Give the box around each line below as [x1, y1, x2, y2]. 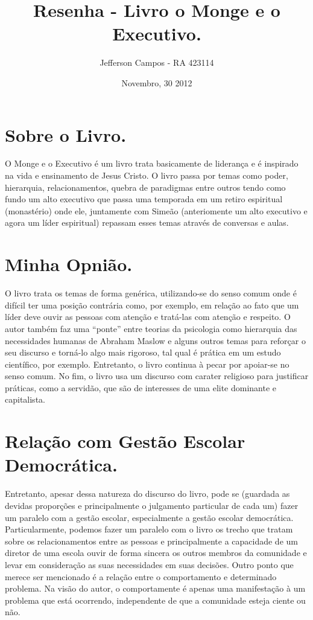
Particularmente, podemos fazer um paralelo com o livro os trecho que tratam [5, 523, 293, 535]
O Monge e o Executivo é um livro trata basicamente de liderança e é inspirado [5, 157, 299, 170]
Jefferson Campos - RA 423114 [100, 56, 214, 69]
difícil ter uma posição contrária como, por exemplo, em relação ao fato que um [5, 298, 299, 311]
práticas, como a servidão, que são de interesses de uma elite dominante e [5, 381, 277, 394]
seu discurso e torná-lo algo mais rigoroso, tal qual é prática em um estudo [5, 346, 281, 359]
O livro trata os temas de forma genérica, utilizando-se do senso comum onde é [5, 287, 297, 299]
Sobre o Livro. [5, 122, 127, 147]
